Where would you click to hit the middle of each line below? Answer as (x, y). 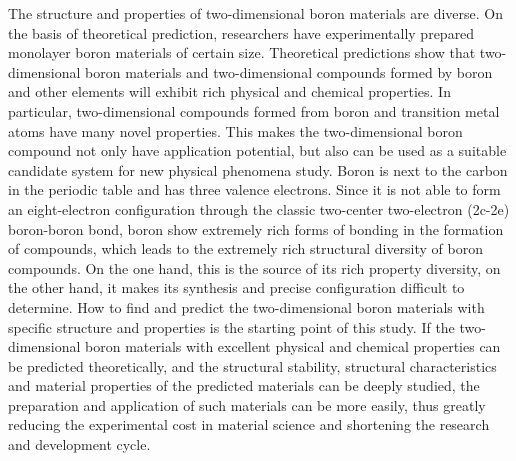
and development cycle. (79, 444)
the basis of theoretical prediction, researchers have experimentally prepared (241, 32)
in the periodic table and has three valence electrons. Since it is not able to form (254, 189)
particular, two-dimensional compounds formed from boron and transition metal (254, 110)
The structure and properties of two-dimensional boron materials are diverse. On (255, 13)
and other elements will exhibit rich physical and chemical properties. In (229, 91)
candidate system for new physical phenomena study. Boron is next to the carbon (258, 169)
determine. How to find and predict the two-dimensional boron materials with (246, 306)
